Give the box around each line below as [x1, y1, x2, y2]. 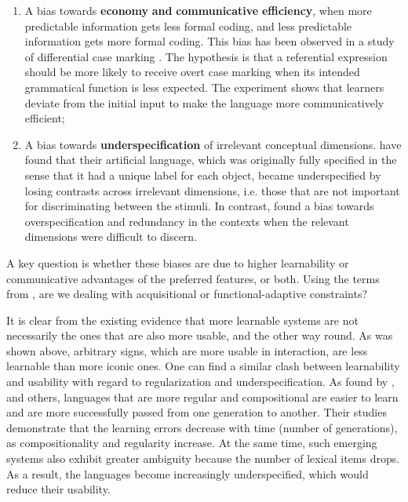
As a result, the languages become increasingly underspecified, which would [6, 465, 369, 482]
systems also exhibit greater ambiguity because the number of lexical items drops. [6, 450, 400, 467]
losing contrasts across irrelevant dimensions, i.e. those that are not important [24, 182, 400, 198]
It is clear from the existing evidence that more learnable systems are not [6, 311, 359, 328]
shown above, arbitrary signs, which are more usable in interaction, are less [6, 342, 368, 358]
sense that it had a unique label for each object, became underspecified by [24, 166, 381, 183]
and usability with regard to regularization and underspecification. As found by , [6, 373, 395, 390]
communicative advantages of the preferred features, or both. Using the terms [6, 270, 380, 286]
